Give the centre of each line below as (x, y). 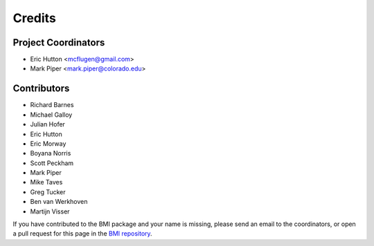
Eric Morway (48, 143)
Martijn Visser (50, 211)
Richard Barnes (52, 105)
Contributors (41, 89)
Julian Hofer (48, 124)
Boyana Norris (51, 153)
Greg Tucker (48, 192)
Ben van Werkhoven (59, 202)
